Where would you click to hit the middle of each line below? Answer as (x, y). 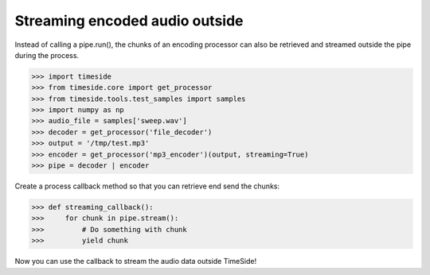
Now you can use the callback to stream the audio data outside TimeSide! (136, 261)
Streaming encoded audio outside (129, 21)
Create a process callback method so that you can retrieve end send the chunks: (147, 186)
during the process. (47, 55)
